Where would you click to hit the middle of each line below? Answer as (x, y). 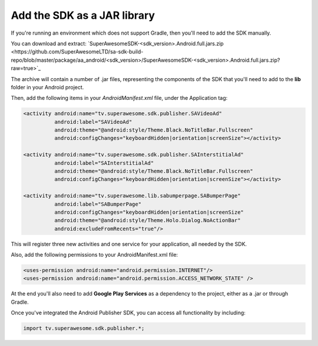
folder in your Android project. (47, 87)
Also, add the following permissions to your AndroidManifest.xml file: (95, 255)
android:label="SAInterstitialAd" (104, 163)
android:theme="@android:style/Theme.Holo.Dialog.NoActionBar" (147, 221)
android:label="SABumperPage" (97, 204)
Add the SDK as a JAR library (83, 15)
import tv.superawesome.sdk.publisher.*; (84, 328)
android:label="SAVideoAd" (93, 122)
